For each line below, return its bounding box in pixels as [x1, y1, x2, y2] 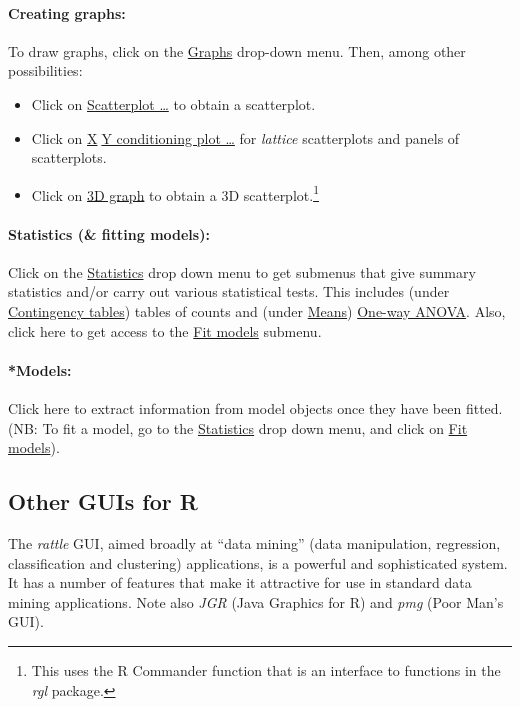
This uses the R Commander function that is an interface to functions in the [31, 659, 501, 680]
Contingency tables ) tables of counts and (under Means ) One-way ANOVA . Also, [8, 301, 506, 321]
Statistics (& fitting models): [8, 223, 210, 244]
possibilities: [8, 60, 83, 81]
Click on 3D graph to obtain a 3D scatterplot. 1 [31, 181, 319, 205]
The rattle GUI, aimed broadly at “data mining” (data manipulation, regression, [8, 532, 501, 553]
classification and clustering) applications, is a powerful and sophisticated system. [8, 552, 508, 573]
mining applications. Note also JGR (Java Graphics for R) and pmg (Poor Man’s [8, 591, 504, 612]
